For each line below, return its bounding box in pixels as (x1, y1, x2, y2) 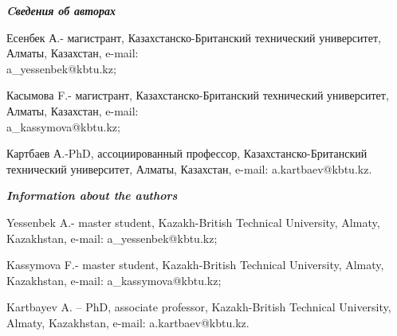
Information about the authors (6, 187, 178, 204)
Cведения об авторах (6, 2, 116, 18)
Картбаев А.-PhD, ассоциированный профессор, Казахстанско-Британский (6, 145, 368, 162)
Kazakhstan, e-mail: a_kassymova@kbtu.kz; (6, 272, 222, 288)
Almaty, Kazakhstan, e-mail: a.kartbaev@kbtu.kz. (6, 314, 250, 330)
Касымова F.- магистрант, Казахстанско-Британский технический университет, (6, 87, 389, 104)
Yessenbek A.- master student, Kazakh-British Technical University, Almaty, (6, 213, 380, 230)
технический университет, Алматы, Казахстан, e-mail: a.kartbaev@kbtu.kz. (6, 160, 372, 177)
